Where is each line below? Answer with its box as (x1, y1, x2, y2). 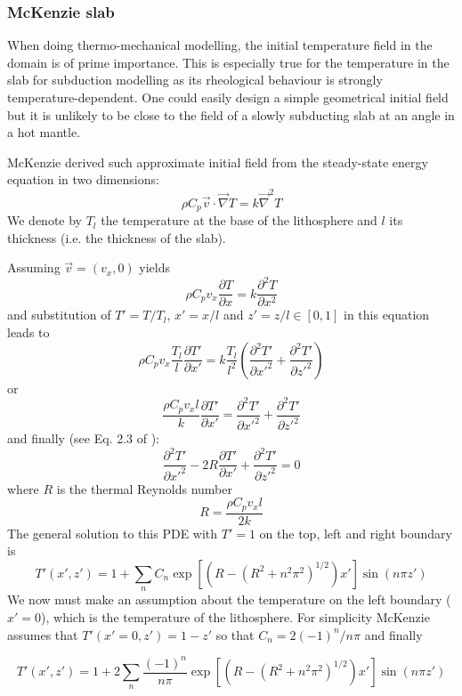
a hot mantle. (7, 123, 81, 142)
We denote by (7, 211, 82, 230)
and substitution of (7, 305, 111, 324)
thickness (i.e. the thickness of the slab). (7, 228, 226, 247)
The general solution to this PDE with (7, 523, 218, 542)
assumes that (7, 625, 78, 643)
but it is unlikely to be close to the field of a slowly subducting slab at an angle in (7, 105, 455, 124)
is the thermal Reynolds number (56, 479, 232, 498)
